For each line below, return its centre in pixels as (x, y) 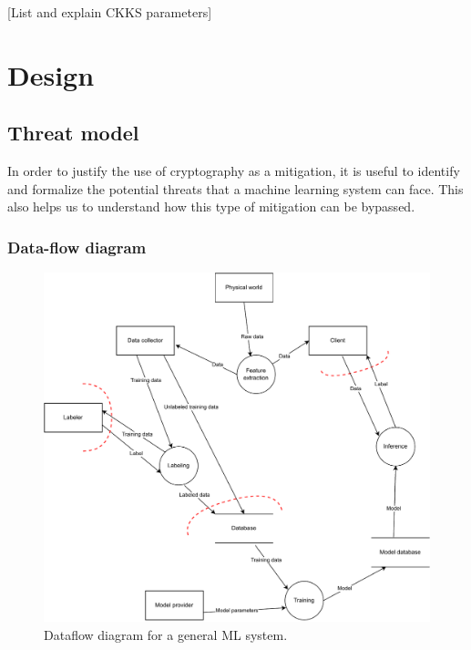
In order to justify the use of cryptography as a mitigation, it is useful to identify (234, 171)
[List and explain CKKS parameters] (110, 12)
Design (51, 74)
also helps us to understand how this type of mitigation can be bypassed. (211, 206)
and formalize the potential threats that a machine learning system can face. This (235, 188)
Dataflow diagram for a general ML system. (166, 634)
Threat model (73, 133)
